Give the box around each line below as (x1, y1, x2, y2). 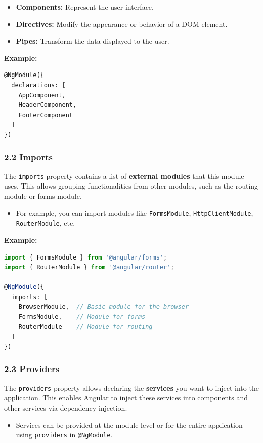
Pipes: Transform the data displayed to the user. (16, 35, 169, 46)
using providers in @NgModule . (16, 429, 113, 440)
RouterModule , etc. (16, 217, 75, 228)
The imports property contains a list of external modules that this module (4, 170, 244, 181)
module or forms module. (4, 191, 82, 201)
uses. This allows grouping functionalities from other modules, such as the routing (4, 180, 258, 191)
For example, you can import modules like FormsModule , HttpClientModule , (16, 207, 253, 218)
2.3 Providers (4, 362, 60, 375)
